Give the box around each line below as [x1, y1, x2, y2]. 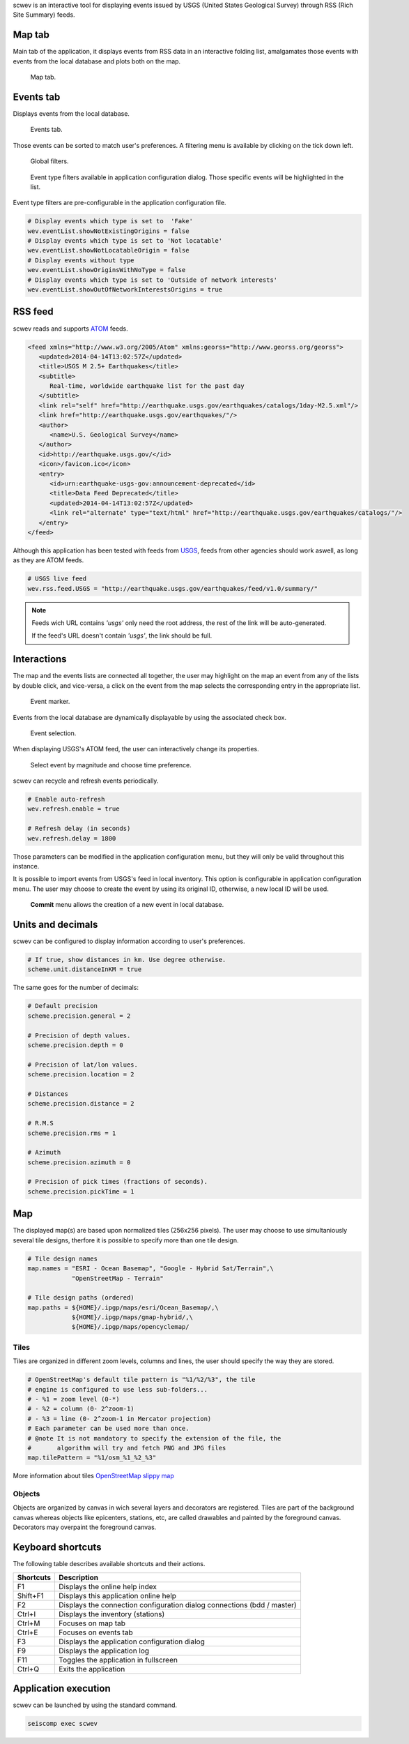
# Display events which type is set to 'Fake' [27, 217, 193, 225]
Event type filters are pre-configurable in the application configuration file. [13, 199, 226, 207]
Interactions [13, 653, 67, 666]
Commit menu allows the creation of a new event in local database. [30, 901, 224, 909]
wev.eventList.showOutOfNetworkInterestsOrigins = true [27, 286, 223, 294]
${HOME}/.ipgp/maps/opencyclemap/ [71, 1323, 190, 1331]
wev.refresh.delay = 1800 [27, 834, 116, 842]
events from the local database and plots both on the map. [13, 57, 181, 66]
